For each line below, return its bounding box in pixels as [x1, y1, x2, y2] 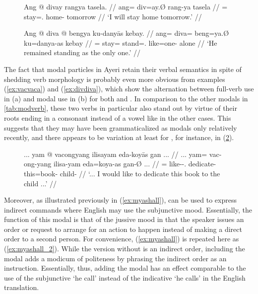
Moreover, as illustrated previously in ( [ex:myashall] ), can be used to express [4, 195, 237, 205]
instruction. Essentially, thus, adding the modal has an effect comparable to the [4, 263, 246, 273]
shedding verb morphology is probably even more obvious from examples [4, 73, 225, 84]
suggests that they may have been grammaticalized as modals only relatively [4, 122, 237, 133]
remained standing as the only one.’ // [24, 47, 141, 58]
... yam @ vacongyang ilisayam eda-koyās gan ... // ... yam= [24, 148, 207, 159]
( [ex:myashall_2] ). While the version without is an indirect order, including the [4, 243, 245, 254]
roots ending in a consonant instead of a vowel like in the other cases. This [4, 112, 231, 123]
